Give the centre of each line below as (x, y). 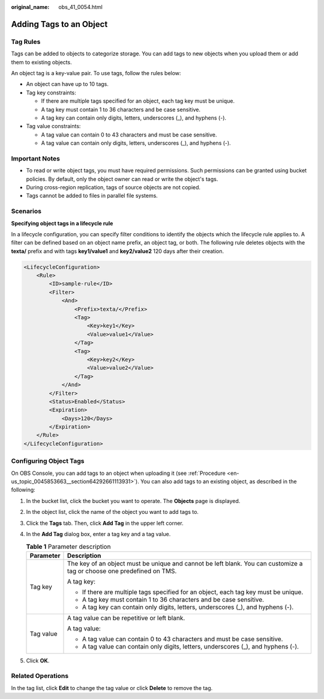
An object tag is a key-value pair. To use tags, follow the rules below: (96, 73)
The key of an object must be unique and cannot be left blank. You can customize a (185, 563)
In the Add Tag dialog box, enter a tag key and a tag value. (98, 534)
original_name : (30, 7)
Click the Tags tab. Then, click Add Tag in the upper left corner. (105, 523)
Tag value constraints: (53, 126)
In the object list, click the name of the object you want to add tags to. (112, 512)
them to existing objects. (41, 62)
